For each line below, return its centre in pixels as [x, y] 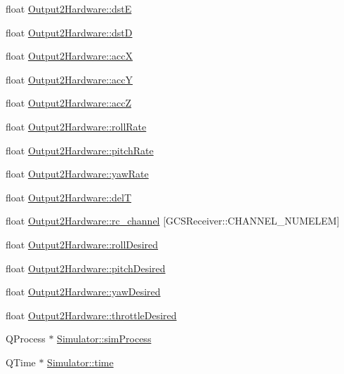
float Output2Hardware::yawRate [77, 174]
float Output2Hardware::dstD [69, 32]
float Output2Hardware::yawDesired [83, 292]
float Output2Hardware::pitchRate [80, 150]
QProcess [26, 339]
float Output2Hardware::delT [69, 197]
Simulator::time [80, 362]
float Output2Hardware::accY [69, 79]
